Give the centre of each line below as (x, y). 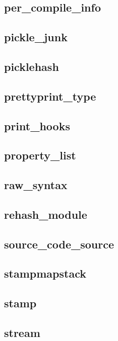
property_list (40, 155)
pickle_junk (36, 37)
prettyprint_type (50, 96)
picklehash (32, 66)
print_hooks (37, 125)
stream (22, 332)
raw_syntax (36, 185)
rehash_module (46, 214)
